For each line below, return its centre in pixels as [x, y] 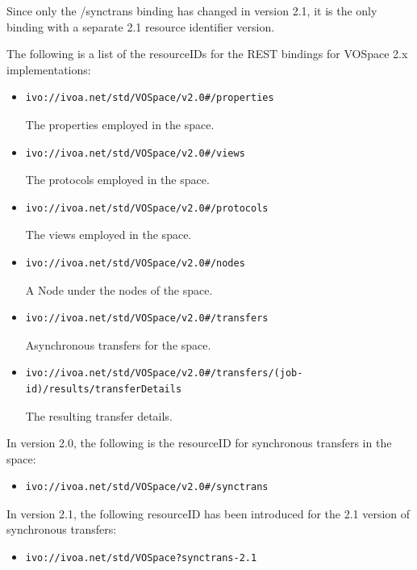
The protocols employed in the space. [117, 180]
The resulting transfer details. [99, 415]
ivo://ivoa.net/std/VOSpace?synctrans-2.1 [141, 558]
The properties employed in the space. [120, 124]
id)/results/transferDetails [104, 389]
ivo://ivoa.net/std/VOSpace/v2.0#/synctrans [147, 487]
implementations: [49, 69]
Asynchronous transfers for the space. [118, 344]
